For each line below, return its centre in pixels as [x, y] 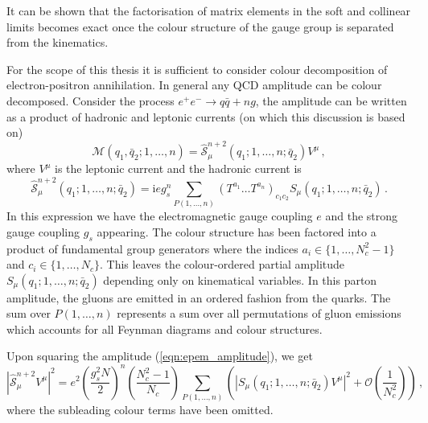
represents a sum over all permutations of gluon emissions [259, 313]
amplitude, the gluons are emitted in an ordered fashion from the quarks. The [199, 297]
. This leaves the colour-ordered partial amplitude [222, 264]
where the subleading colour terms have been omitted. [140, 409]
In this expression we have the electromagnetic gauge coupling [160, 216]
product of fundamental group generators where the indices [152, 248]
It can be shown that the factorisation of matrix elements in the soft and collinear [209, 10]
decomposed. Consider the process [91, 100]
